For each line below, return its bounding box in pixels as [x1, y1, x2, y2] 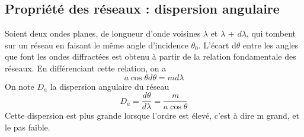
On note [5, 80, 34, 92]
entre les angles [243, 38, 299, 51]
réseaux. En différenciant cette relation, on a [5, 61, 167, 74]
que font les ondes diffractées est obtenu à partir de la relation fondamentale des [5, 50, 296, 63]
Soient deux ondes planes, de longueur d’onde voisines [5, 27, 201, 40]
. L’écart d [198, 38, 236, 51]
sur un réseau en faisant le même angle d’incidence [5, 38, 188, 51]
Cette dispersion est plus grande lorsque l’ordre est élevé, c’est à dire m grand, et [5, 109, 299, 122]
